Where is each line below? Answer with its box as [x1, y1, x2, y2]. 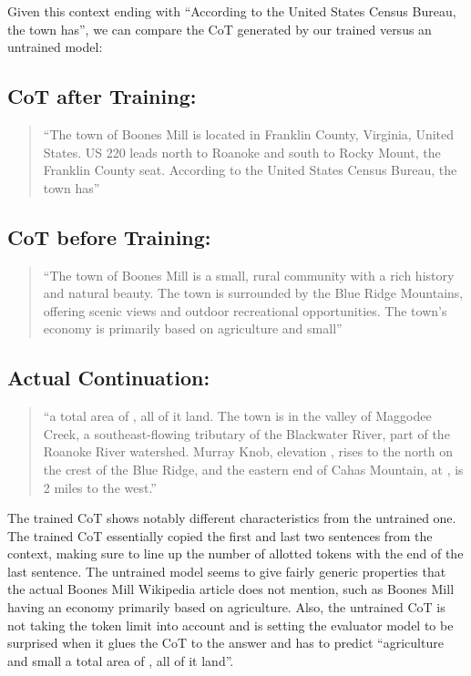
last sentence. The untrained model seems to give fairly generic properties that [7, 561, 446, 580]
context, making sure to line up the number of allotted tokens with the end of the [7, 544, 464, 563]
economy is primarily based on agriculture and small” [43, 319, 343, 338]
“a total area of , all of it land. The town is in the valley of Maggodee [43, 406, 432, 425]
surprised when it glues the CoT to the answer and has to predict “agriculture [7, 633, 444, 652]
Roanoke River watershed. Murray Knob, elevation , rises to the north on [43, 442, 454, 461]
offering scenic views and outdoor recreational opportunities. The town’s [43, 301, 447, 320]
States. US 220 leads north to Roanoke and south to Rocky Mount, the [43, 142, 441, 161]
